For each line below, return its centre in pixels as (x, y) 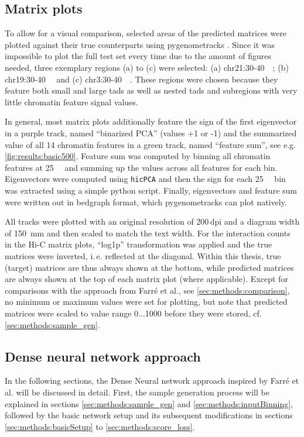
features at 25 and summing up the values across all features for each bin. (141, 167)
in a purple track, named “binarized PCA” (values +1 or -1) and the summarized (151, 133)
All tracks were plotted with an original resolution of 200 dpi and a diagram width (152, 221)
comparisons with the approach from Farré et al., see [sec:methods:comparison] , (147, 290)
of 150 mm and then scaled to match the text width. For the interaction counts (148, 233)
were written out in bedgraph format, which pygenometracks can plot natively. (146, 202)
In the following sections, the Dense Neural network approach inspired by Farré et (152, 381)
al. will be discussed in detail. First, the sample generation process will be (137, 392)
